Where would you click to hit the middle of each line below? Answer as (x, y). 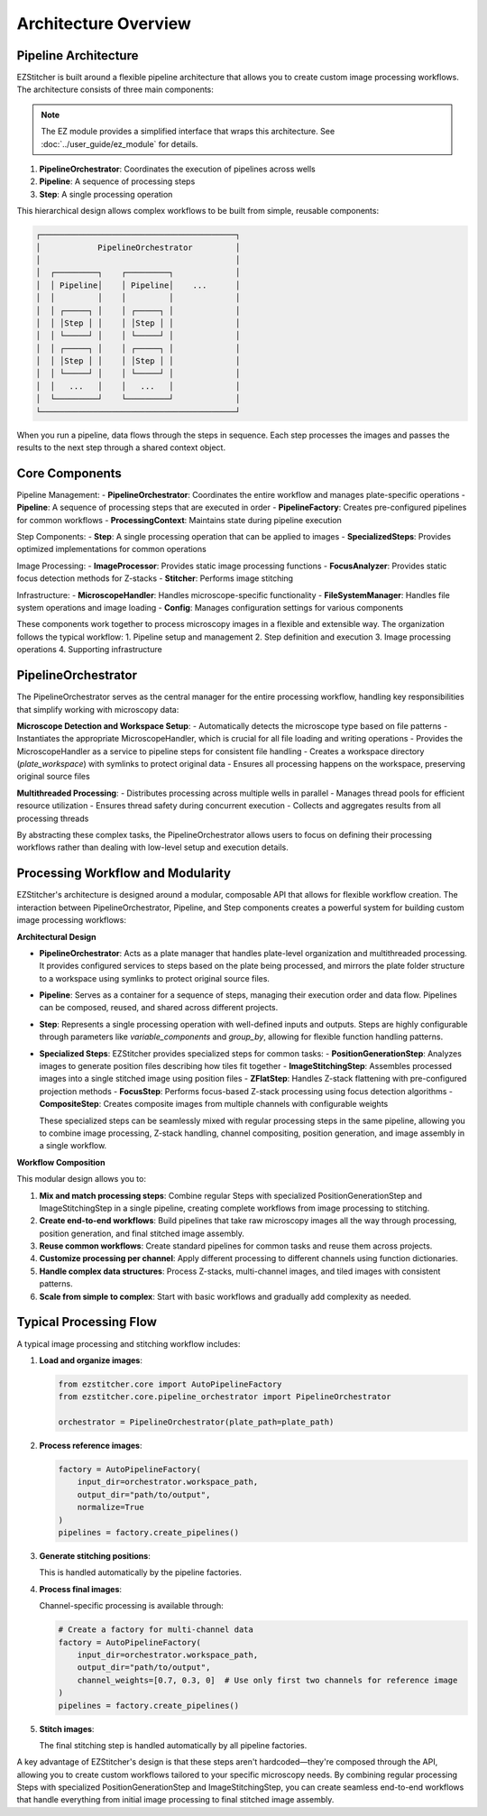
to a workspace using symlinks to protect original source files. (155, 978)
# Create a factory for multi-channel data (156, 1630)
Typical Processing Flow (87, 1322)
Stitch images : (67, 1728)
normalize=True (110, 1507)
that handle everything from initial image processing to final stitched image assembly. (175, 1800)
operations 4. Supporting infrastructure (89, 650)
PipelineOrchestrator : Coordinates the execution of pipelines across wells (177, 169)
